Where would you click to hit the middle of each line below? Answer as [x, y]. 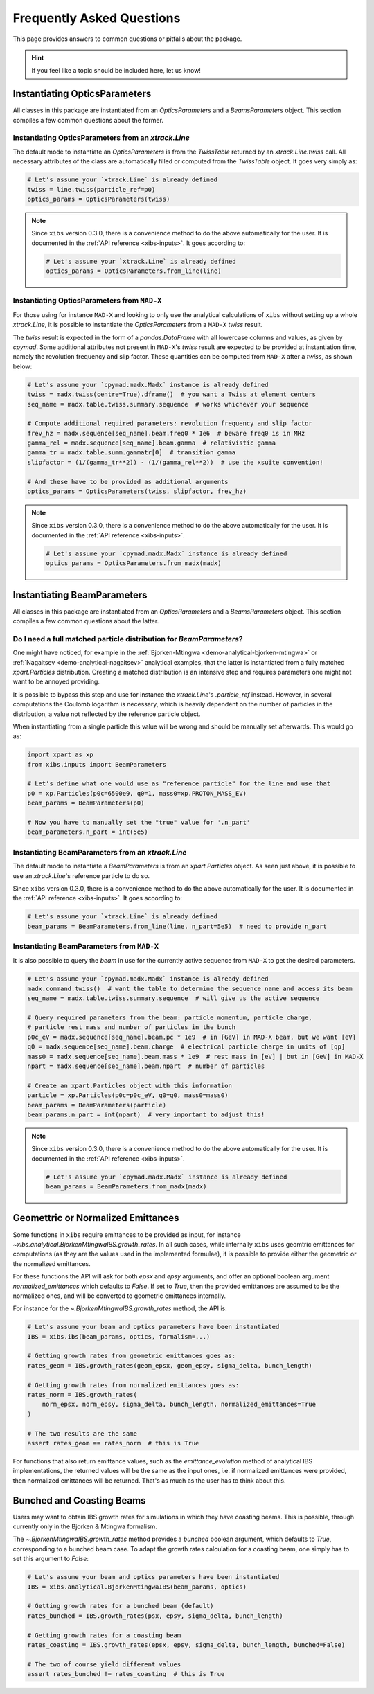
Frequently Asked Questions [97, 18]
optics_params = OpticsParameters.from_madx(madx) [134, 563]
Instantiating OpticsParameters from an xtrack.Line [101, 138]
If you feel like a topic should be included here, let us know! [116, 71]
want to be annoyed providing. [56, 681]
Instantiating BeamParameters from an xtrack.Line [100, 852]
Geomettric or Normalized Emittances [96, 1218]
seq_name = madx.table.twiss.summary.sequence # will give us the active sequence [173, 998]
